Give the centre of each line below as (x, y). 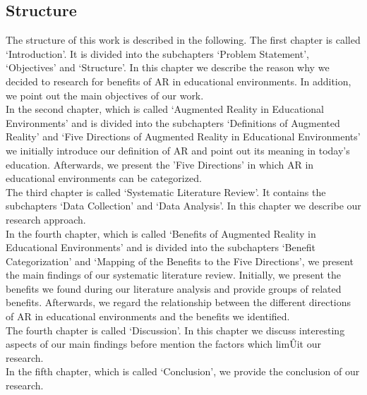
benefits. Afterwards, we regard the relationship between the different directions (179, 302)
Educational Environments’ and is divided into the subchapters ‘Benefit (161, 247)
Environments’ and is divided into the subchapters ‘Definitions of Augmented (173, 122)
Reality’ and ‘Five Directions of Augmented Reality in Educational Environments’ (183, 136)
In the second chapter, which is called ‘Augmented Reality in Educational (165, 109)
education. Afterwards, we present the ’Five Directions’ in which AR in (160, 164)
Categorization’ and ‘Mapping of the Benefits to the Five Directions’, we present (180, 261)
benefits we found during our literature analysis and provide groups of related (174, 288)
